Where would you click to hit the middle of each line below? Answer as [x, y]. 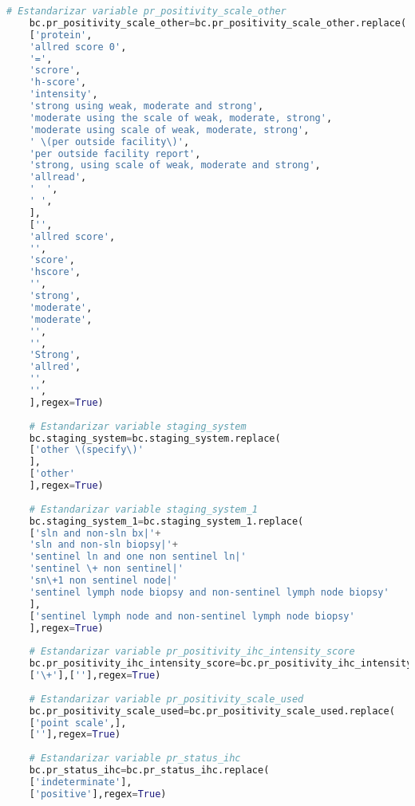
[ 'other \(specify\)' [86, 450]
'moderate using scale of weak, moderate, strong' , [169, 130]
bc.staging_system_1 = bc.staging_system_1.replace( [166, 521]
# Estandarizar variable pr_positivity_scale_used [166, 699]
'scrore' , [55, 71]
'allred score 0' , [78, 47]
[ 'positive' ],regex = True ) [98, 794]
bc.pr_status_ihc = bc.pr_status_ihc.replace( [149, 770]
